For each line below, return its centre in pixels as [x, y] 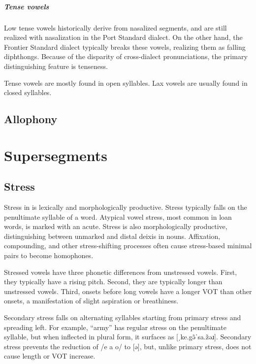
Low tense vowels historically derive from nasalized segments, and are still [115, 27]
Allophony [31, 119]
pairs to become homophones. [49, 255]
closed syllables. [28, 92]
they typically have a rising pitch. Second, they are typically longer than [113, 281]
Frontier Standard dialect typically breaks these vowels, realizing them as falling [125, 47]
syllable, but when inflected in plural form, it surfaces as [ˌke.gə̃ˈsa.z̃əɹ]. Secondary [128, 337]
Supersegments [56, 155]
